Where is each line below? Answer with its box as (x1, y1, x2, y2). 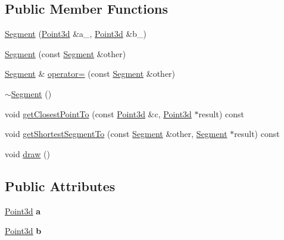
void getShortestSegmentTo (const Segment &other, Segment (5, 127, 227, 140)
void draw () (5, 147, 50, 160)
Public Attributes (5, 176, 116, 195)
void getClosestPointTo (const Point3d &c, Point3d (5, 107, 192, 120)
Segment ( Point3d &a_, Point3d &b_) (5, 27, 147, 40)
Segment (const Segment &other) (5, 47, 126, 60)
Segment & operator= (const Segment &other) (5, 67, 176, 80)
